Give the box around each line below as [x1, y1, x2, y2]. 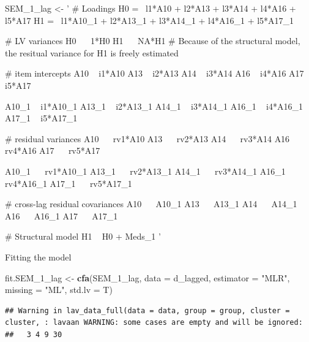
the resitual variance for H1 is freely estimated [5, 46, 179, 59]
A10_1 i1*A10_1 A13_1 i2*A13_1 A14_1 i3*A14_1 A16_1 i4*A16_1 [5, 99, 303, 112]
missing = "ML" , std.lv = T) [5, 283, 113, 296]
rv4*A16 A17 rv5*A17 [5, 144, 100, 157]
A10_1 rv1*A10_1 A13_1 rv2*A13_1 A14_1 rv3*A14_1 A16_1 [5, 164, 286, 177]
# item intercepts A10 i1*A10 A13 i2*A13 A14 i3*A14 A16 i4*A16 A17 [5, 67, 304, 80]
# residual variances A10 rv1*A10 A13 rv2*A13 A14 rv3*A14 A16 [5, 132, 290, 145]
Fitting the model [5, 250, 72, 263]
